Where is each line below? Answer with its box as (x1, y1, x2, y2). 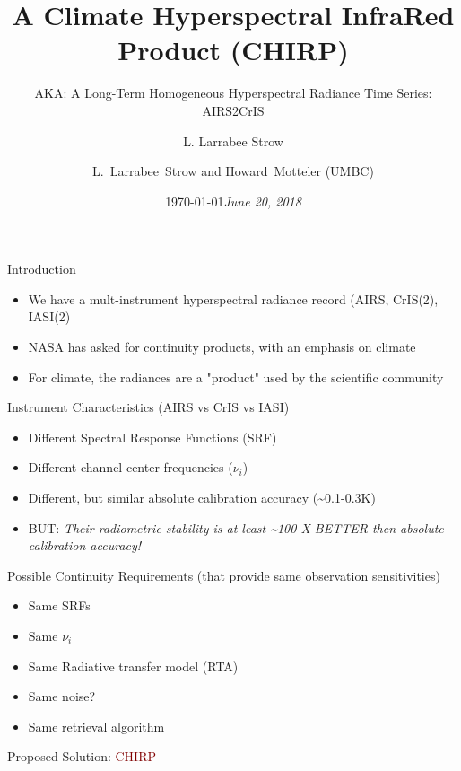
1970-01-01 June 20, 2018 (165, 191, 301, 210)
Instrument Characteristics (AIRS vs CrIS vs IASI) (7, 398, 290, 416)
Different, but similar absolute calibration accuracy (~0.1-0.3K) (28, 488, 376, 507)
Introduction (7, 259, 76, 278)
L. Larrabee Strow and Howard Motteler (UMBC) (92, 162, 374, 180)
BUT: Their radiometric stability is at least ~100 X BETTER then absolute (28, 518, 444, 537)
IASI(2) (28, 307, 71, 326)
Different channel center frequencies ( (28, 458, 233, 477)
